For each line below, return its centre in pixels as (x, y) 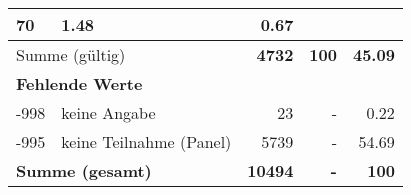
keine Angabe (108, 112)
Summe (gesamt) (84, 170)
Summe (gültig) (71, 54)
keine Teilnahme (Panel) (146, 141)
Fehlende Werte (79, 83)
